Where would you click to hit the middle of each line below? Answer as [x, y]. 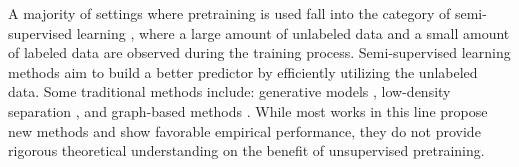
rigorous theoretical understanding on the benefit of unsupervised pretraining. [246, 150]
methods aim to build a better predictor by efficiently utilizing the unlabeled [243, 71]
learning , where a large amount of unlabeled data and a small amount [293, 32]
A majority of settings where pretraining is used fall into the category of [229, 13]
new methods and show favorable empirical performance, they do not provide [244, 130]
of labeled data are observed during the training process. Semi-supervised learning [259, 52]
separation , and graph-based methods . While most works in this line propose [248, 110]
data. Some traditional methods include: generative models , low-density [229, 91]
